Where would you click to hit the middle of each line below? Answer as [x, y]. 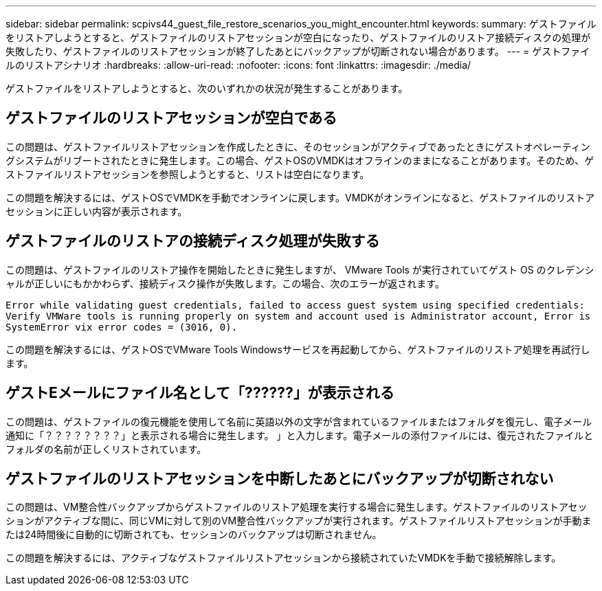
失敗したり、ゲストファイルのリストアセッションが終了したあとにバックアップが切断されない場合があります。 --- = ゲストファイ [298, 51]
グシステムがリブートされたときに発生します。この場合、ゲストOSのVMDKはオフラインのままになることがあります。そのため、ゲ [300, 160]
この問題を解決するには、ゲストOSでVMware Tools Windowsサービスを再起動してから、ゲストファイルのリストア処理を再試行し [298, 349]
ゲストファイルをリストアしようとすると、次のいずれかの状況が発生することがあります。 [207, 88]
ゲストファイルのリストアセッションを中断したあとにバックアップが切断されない [280, 478]
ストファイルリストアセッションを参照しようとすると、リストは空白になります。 [188, 174]
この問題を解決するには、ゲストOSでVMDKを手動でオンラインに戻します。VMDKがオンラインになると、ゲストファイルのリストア [300, 197]
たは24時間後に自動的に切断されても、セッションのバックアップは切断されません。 [194, 535]
